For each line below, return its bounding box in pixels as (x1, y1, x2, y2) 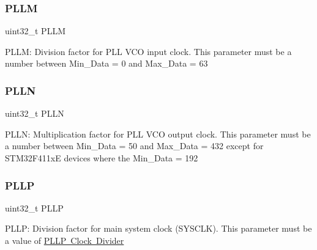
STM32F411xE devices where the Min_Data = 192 (5, 152, 198, 164)
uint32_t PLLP (5, 201, 64, 214)
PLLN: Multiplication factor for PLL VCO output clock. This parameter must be (5, 127, 311, 140)
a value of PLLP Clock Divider (5, 234, 124, 246)
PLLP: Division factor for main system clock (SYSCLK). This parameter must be (5, 222, 312, 235)
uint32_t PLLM (5, 24, 65, 37)
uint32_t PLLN (5, 107, 64, 120)
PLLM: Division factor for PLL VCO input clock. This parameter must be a (5, 45, 292, 57)
